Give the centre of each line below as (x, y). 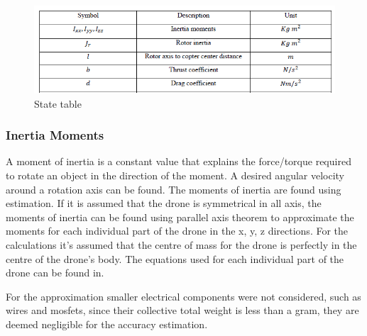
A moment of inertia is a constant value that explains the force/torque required (179, 161)
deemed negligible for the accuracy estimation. (107, 324)
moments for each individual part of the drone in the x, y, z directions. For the (177, 231)
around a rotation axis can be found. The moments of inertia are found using (174, 189)
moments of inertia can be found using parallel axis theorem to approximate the (180, 217)
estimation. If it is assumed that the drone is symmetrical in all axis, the (164, 203)
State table (58, 103)
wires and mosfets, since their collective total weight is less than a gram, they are (182, 310)
